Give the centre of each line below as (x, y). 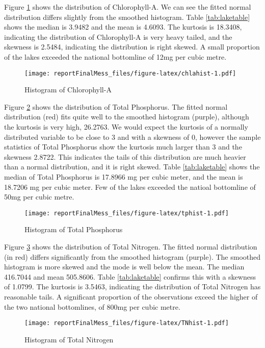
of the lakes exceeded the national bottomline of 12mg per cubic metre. (115, 56)
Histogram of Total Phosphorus (74, 229)
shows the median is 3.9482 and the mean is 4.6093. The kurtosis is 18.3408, (123, 27)
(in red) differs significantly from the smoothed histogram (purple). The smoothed (132, 256)
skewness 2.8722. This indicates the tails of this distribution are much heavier (125, 156)
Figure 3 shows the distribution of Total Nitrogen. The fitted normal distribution (131, 246)
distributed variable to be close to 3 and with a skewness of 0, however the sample (132, 136)
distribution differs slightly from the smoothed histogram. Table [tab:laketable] (127, 17)
